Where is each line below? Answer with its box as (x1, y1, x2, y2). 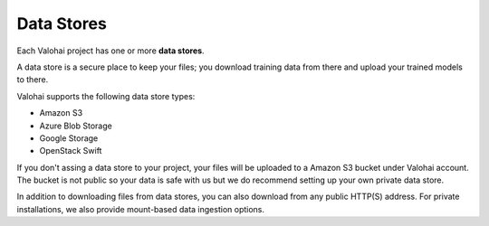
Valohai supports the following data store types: (16, 90, 196, 101)
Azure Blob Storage (39, 120, 112, 131)
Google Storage (39, 132, 99, 144)
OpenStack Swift (39, 146, 102, 156)
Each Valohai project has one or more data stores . (16, 45, 205, 56)
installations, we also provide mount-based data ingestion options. (16, 203, 265, 214)
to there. (16, 74, 49, 85)
